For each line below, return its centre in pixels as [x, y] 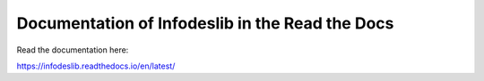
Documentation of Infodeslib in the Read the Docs [205, 23]
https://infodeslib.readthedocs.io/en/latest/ [96, 66]
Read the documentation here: [73, 50]
